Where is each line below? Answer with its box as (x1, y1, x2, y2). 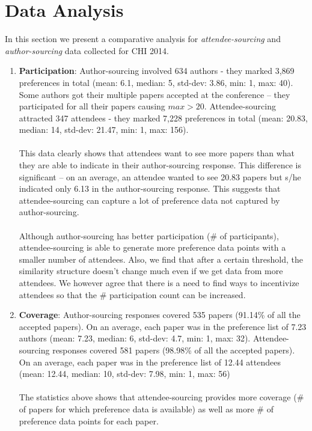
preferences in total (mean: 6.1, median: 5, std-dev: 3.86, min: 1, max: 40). (19, 76, 293, 88)
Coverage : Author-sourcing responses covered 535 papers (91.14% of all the (19, 308, 301, 321)
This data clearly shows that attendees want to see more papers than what (19, 147, 295, 159)
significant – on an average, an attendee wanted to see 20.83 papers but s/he (19, 170, 301, 183)
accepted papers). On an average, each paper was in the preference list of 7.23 (19, 320, 307, 332)
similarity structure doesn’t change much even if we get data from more (19, 264, 283, 277)
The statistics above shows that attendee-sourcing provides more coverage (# (19, 391, 304, 403)
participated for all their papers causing (19, 100, 165, 112)
